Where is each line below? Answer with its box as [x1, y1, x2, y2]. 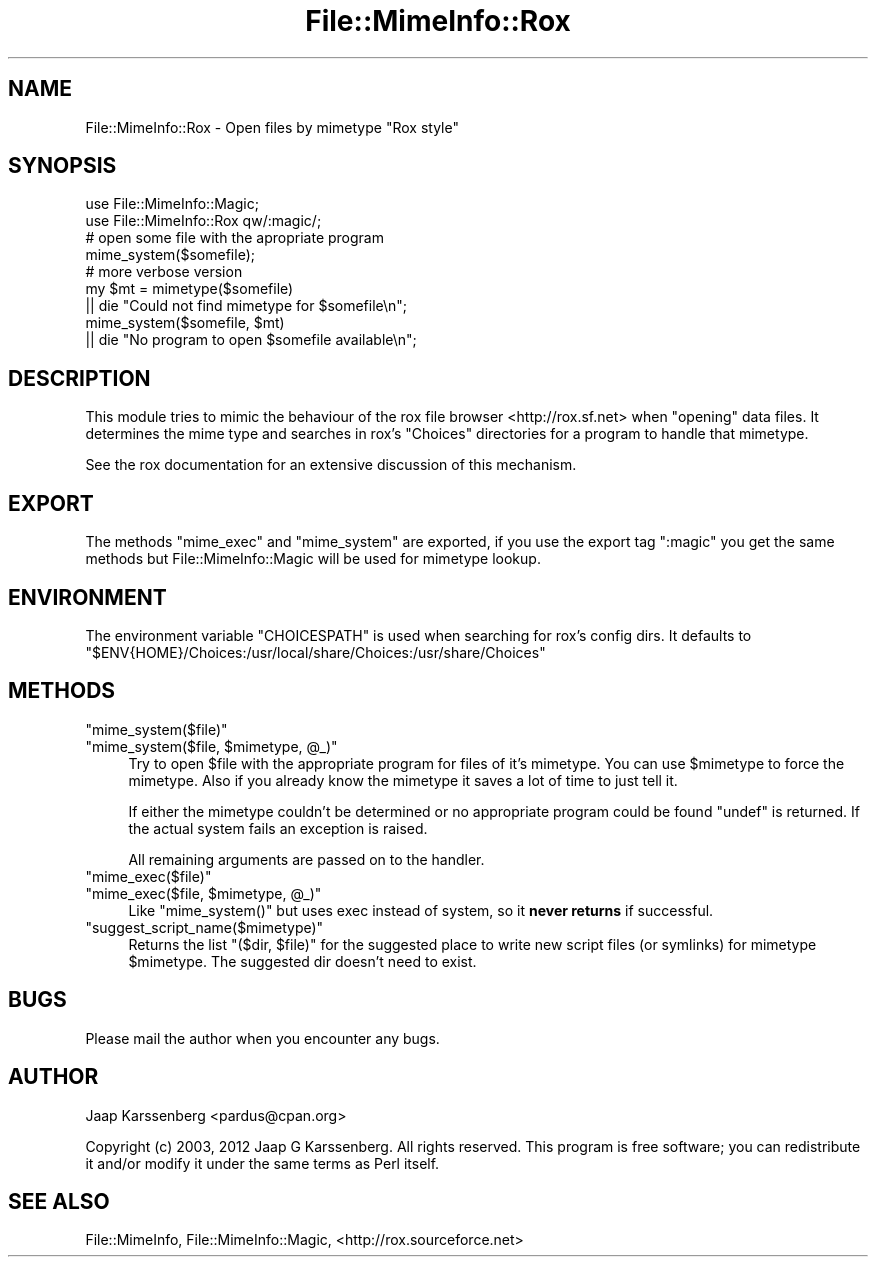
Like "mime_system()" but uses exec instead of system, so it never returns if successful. [128, 901, 714, 919]
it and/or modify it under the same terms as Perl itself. [85, 1154, 440, 1172]
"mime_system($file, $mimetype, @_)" [85, 737, 338, 755]
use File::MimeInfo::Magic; [85, 195, 259, 213]
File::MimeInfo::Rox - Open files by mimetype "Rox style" [85, 118, 459, 136]
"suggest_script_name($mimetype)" [85, 918, 324, 936]
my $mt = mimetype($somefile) [85, 280, 294, 298]
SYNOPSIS [8, 153, 117, 179]
